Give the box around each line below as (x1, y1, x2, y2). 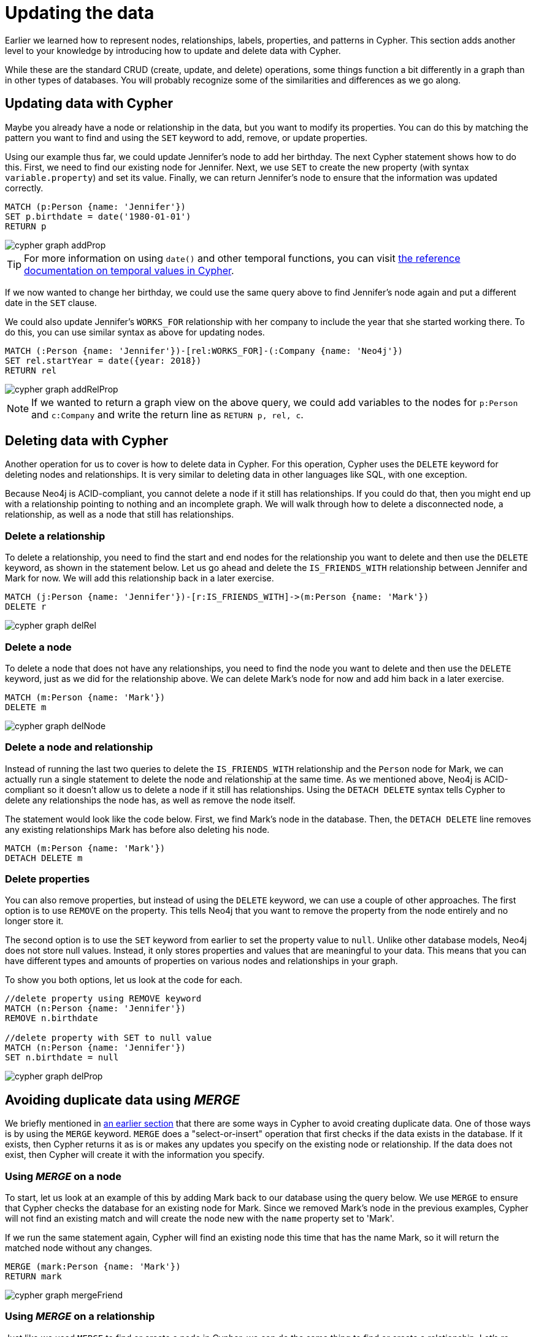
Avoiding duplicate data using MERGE (5, 1092, 240, 1108)
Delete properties (5, 873, 90, 886)
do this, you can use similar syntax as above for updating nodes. (5, 326, 265, 337)
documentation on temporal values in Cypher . (24, 264, 234, 277)
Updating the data (5, 2, 155, 23)
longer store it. (5, 916, 64, 927)
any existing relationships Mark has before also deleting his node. (5, 824, 270, 835)
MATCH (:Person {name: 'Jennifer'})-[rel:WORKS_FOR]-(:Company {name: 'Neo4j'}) (5, 345, 404, 356)
